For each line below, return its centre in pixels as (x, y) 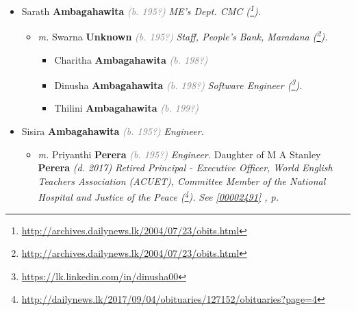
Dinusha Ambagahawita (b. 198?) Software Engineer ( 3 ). (178, 84)
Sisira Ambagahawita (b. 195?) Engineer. (113, 130)
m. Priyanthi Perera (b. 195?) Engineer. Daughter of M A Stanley (179, 154)
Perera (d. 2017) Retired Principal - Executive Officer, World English (185, 167)
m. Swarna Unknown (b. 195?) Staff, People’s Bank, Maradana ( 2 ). (183, 35)
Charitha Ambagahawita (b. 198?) (131, 59)
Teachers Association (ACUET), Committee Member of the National (182, 181)
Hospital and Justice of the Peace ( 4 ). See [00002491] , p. (158, 196)
